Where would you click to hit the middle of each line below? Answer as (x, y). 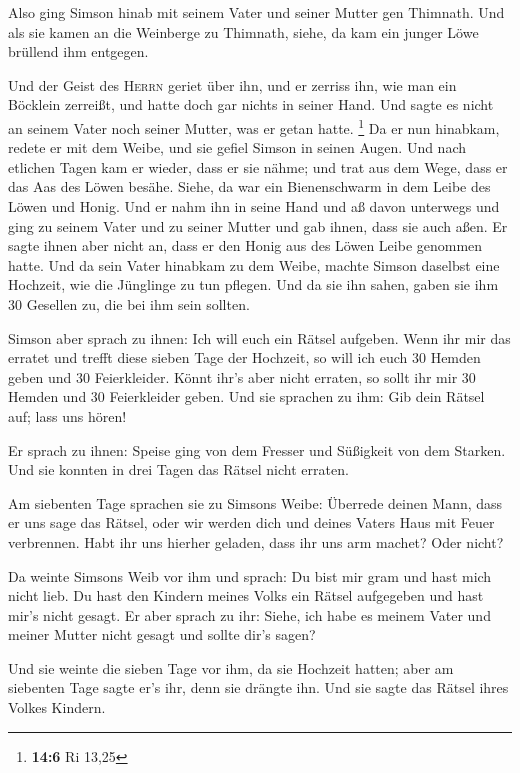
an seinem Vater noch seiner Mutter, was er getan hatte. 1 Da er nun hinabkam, (254, 126)
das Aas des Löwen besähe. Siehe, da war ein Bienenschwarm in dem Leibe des (249, 186)
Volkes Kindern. (57, 707)
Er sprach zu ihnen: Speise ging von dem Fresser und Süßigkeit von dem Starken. (257, 449)
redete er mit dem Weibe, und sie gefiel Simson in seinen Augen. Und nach (237, 147)
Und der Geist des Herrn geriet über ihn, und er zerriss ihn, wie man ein (232, 84)
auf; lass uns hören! (67, 415)
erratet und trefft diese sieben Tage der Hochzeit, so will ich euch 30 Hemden (244, 357)
